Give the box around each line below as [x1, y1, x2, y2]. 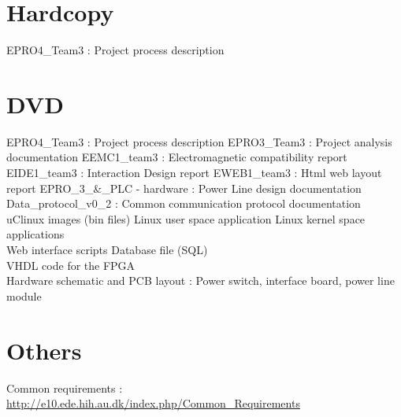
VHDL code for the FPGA [6, 256, 136, 273]
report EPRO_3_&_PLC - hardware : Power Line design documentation [6, 179, 362, 196]
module [6, 287, 42, 304]
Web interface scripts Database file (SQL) [6, 242, 208, 257]
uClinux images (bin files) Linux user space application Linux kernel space [6, 210, 366, 227]
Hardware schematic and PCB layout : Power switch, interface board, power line [6, 272, 395, 289]
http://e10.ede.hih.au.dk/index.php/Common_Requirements [6, 395, 300, 411]
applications [6, 226, 65, 242]
